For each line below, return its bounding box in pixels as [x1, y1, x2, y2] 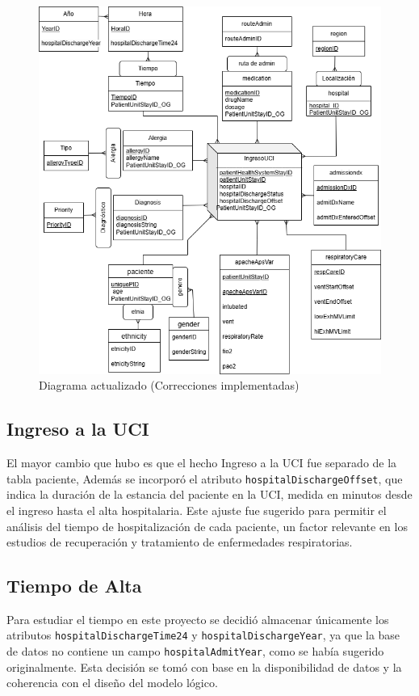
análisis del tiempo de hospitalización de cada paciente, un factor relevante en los [6, 517, 408, 534]
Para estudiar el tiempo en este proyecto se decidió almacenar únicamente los [6, 610, 389, 627]
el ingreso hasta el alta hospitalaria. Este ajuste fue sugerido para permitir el [6, 501, 387, 518]
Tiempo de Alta [6, 573, 142, 598]
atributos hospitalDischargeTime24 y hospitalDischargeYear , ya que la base [6, 626, 400, 643]
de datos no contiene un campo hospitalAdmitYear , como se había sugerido [6, 643, 384, 660]
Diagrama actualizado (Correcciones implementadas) [39, 377, 300, 394]
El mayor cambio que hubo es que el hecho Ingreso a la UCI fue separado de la [6, 454, 397, 471]
